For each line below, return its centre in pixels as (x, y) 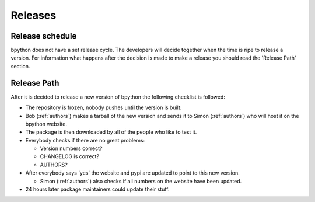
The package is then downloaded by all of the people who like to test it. (111, 132)
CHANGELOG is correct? (69, 156)
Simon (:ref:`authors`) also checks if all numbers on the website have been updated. (141, 181)
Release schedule (44, 36)
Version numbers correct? (71, 148)
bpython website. (46, 124)
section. (20, 66)
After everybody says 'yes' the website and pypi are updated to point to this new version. (133, 173)
